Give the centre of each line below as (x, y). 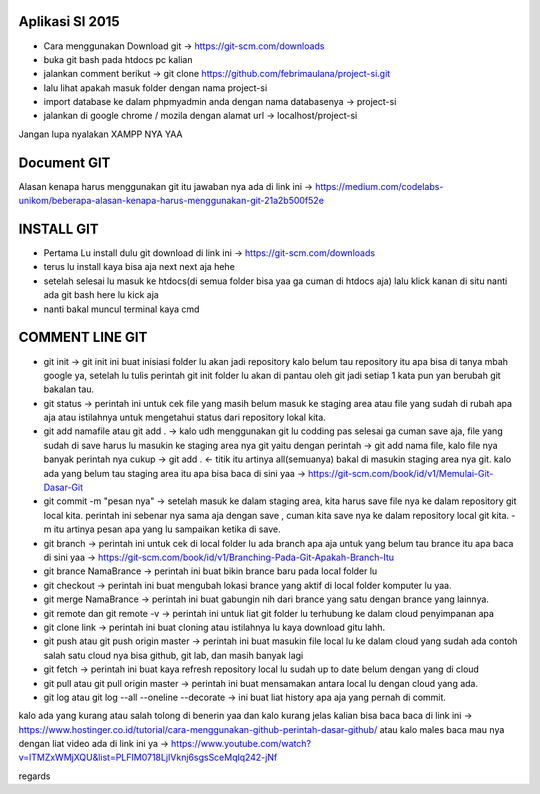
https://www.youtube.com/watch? (241, 744)
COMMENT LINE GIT (83, 337)
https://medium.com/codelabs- (379, 186)
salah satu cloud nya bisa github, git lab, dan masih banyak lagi (173, 655)
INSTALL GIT (58, 228)
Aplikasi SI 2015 (69, 21)
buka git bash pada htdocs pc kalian (118, 59)
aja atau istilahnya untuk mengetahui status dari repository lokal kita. (185, 417)
